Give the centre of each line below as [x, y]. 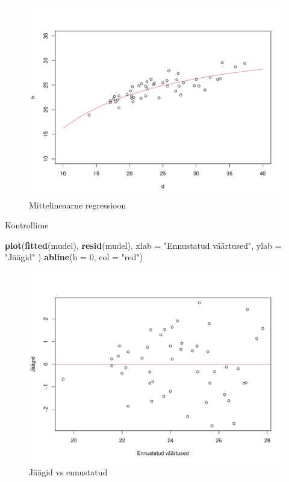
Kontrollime [27, 225]
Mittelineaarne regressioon [78, 205]
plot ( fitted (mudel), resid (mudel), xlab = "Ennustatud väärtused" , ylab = [143, 245]
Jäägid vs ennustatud [68, 471]
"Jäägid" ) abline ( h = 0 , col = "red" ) [74, 257]
